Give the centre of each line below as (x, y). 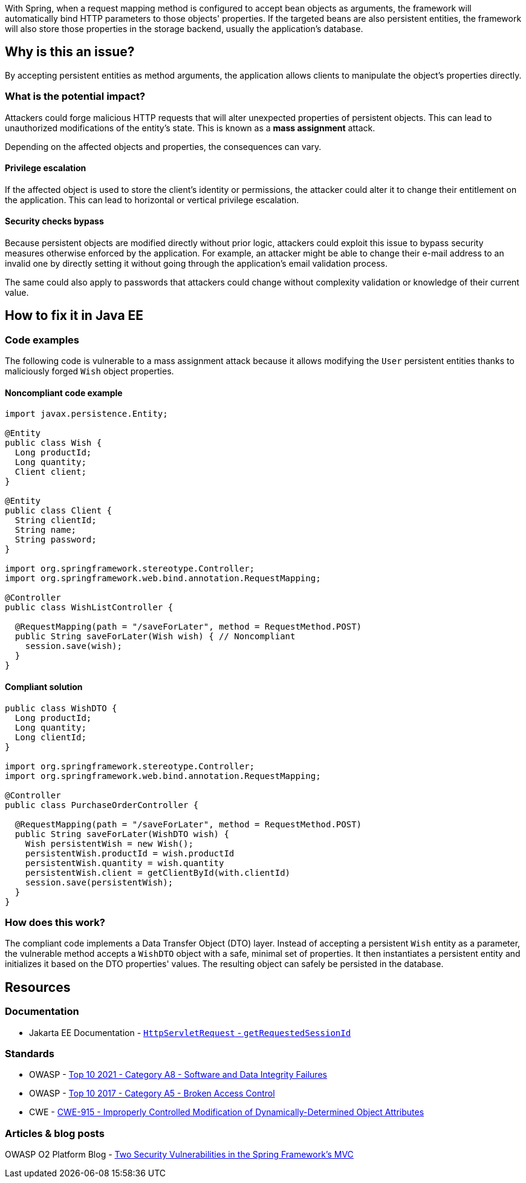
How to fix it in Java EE (74, 316)
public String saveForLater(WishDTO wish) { (122, 834)
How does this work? (55, 923)
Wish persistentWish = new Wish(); (109, 843)
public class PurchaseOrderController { (102, 805)
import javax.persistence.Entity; (86, 414)
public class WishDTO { (61, 708)
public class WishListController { (89, 608)
